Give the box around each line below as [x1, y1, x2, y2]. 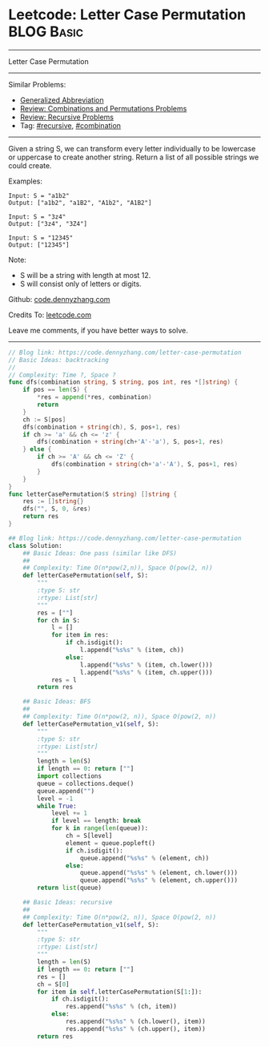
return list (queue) [37, 884, 102, 892]
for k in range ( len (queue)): [50, 824, 149, 832]
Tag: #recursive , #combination [19, 120, 122, 130]
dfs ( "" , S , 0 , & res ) [22, 505, 91, 513]
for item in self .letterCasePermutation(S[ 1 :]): [37, 988, 203, 996]
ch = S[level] [65, 832, 113, 840]
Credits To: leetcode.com [8, 310, 92, 320]
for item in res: [50, 631, 110, 639]
